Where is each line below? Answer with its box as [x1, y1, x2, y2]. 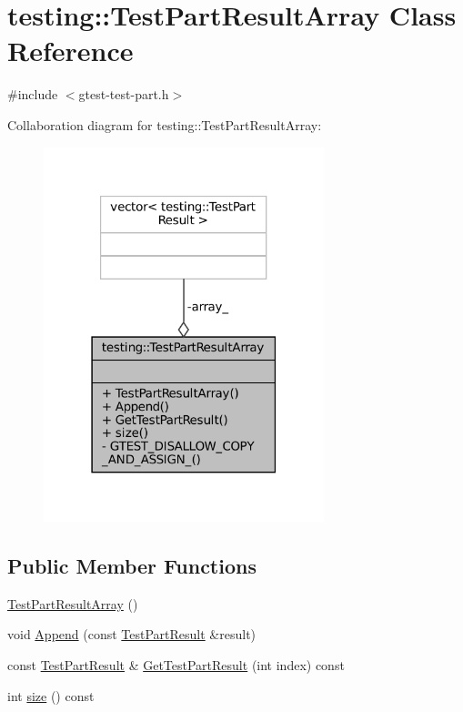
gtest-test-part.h [78, 85, 169, 104]
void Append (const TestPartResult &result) [7, 625, 257, 644]
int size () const [7, 686, 95, 705]
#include [7, 85, 58, 104]
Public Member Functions [7, 551, 257, 579]
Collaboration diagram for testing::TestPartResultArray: [7, 115, 322, 134]
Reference [7, 32, 134, 69]
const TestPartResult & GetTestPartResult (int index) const [7, 655, 345, 674]
